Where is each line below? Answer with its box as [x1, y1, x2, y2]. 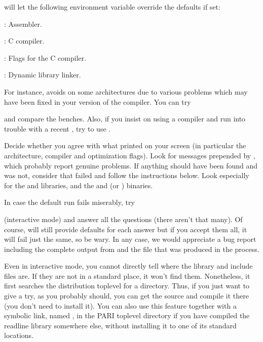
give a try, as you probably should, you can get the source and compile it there [4, 290, 249, 301]
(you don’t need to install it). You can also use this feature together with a [4, 300, 237, 311]
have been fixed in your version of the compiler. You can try [4, 96, 191, 107]
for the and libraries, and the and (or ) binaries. [4, 180, 153, 190]
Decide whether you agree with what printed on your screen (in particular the [4, 140, 246, 151]
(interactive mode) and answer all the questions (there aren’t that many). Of [4, 213, 243, 224]
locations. [4, 330, 34, 340]
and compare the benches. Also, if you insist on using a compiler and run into [4, 113, 246, 124]
